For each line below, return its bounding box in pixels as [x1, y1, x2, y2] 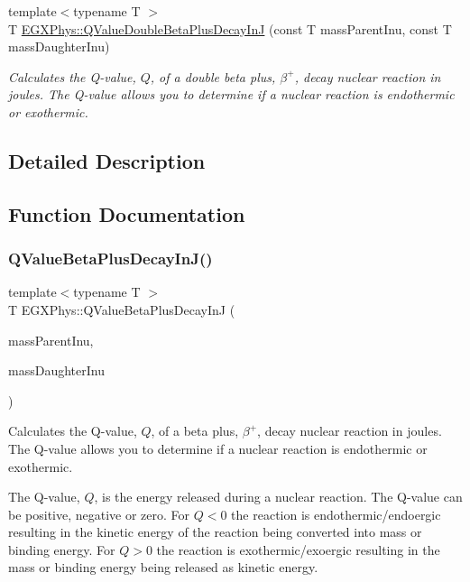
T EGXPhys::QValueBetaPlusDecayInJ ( [8, 300, 235, 319]
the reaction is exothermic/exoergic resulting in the [156, 540, 440, 559]
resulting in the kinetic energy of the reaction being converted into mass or [8, 522, 422, 541]
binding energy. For [8, 540, 115, 559]
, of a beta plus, [151, 421, 239, 440]
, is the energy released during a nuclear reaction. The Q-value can [94, 487, 463, 506]
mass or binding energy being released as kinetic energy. [8, 558, 318, 577]
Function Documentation [8, 199, 245, 227]
